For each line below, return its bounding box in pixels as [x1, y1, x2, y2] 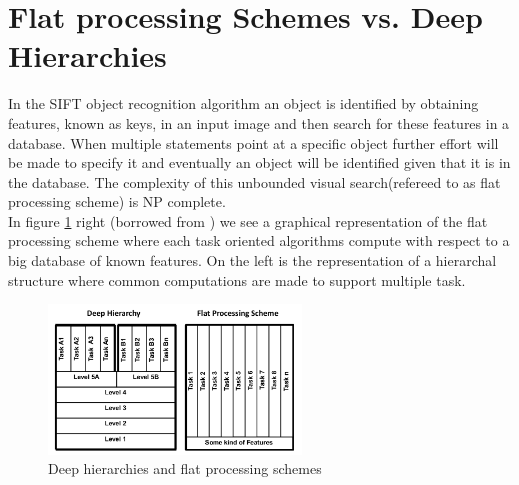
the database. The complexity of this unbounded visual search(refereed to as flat [8, 171, 501, 192]
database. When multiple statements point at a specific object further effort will [8, 132, 499, 153]
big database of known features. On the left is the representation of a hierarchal [8, 250, 497, 271]
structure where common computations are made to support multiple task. [8, 269, 466, 290]
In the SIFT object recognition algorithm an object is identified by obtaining [8, 93, 479, 114]
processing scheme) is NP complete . [8, 191, 226, 212]
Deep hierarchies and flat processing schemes [48, 458, 322, 479]
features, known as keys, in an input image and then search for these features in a [8, 112, 510, 133]
